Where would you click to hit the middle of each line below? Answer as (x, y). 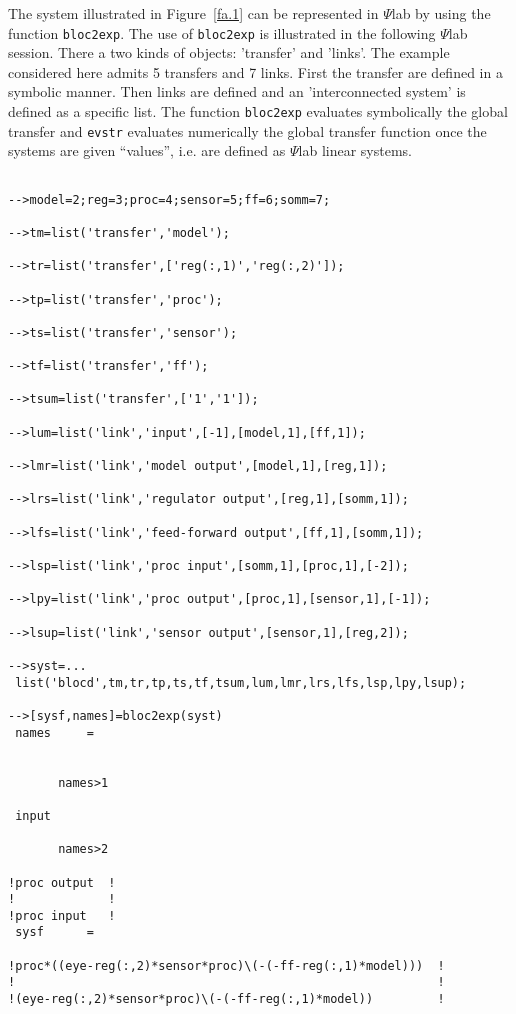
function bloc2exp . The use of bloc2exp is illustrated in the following (222, 32)
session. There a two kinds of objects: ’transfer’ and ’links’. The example (229, 52)
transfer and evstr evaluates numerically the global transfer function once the (247, 130)
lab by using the (441, 13)
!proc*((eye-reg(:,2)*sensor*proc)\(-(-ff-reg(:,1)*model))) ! (226, 965)
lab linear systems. (355, 150)
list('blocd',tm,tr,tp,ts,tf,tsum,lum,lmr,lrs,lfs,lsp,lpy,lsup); (241, 682)
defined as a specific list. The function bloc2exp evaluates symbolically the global (258, 111)
